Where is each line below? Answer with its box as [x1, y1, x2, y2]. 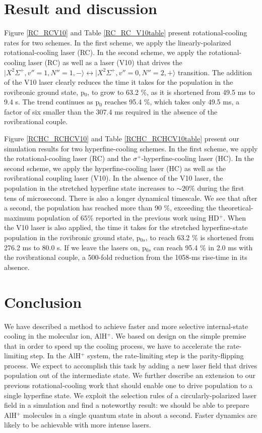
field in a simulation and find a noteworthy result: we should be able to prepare [4, 400, 249, 410]
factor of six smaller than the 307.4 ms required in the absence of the [4, 106, 218, 117]
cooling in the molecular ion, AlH [4, 331, 107, 341]
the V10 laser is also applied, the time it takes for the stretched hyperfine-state [4, 222, 248, 233]
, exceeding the [170, 202, 216, 213]
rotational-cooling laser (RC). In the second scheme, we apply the [4, 47, 207, 58]
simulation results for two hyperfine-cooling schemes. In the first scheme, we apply [4, 143, 258, 153]
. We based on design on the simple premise [111, 331, 246, 341]
